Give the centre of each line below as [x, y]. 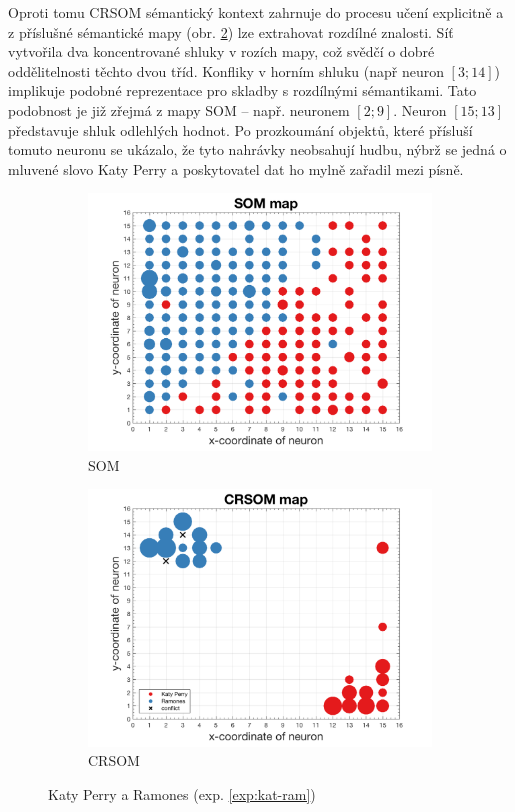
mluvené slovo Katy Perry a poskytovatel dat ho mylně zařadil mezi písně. [236, 168]
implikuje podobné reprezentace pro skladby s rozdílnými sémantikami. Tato [242, 90]
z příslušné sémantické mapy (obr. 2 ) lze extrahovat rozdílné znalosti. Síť [231, 31]
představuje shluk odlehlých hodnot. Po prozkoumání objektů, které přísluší [240, 129]
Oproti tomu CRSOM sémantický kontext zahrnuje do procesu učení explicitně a [256, 12]
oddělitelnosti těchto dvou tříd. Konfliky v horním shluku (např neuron [226, 70]
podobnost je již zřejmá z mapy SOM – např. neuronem [179, 109]
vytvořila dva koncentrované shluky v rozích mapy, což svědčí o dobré [221, 51]
